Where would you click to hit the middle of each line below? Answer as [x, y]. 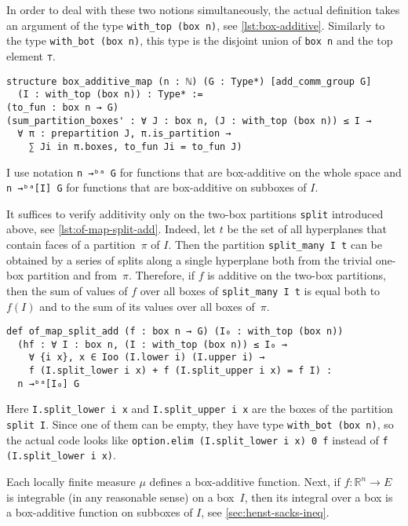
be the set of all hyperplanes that [307, 229]
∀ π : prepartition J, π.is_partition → [124, 134]
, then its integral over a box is [319, 497]
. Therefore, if [161, 275]
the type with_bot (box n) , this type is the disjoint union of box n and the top [200, 40]
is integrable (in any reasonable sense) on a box [120, 497]
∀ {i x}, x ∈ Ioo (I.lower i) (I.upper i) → [147, 358]
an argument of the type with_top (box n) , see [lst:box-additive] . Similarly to [196, 25]
